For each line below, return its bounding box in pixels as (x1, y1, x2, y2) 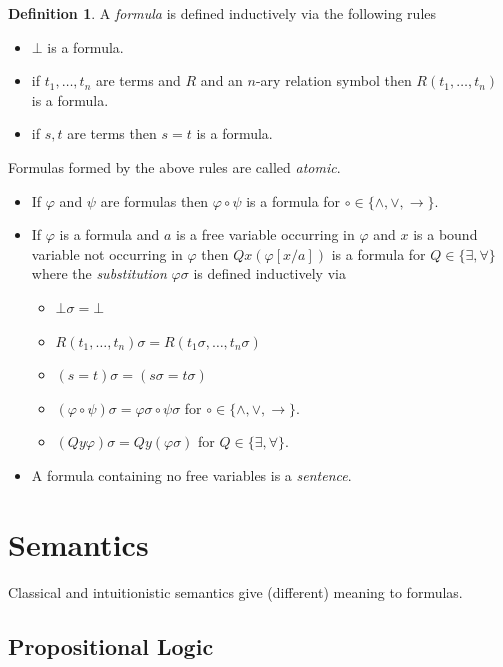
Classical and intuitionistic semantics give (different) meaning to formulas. (8, 581, 463, 602)
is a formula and (59, 224, 160, 245)
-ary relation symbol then (255, 70, 412, 91)
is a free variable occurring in (176, 224, 355, 245)
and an (200, 70, 243, 91)
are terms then (67, 123, 157, 144)
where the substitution (31, 263, 167, 284)
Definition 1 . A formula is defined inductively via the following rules (8, 3, 437, 23)
